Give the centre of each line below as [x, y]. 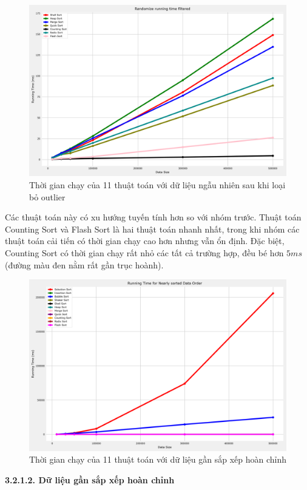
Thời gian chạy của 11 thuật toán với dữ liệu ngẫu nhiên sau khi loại [157, 184]
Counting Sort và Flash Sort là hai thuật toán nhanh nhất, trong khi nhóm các [152, 229]
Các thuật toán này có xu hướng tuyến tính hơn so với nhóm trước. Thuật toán [153, 217]
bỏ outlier [47, 196]
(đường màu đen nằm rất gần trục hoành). [84, 264]
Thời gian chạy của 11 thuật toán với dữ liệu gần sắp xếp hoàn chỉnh [158, 459]
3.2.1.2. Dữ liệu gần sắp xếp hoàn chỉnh [90, 479]
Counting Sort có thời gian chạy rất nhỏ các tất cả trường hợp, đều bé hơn [144, 252]
